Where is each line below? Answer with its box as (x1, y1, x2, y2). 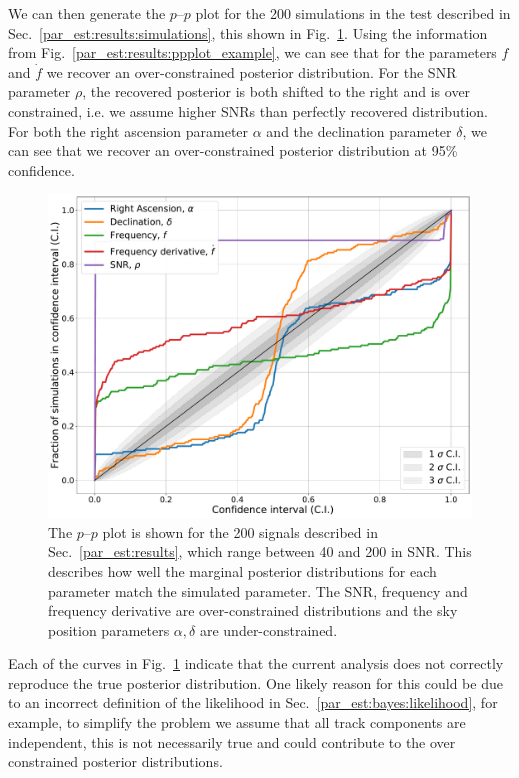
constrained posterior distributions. (8, 751, 223, 772)
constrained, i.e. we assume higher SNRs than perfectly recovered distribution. (8, 100, 488, 121)
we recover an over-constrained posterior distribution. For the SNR (46, 61, 457, 82)
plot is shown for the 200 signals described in (102, 521, 378, 542)
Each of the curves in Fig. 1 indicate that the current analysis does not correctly (8, 653, 504, 674)
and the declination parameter (266, 120, 452, 141)
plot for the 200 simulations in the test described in (195, 3, 511, 23)
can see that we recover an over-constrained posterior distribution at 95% (8, 140, 458, 161)
